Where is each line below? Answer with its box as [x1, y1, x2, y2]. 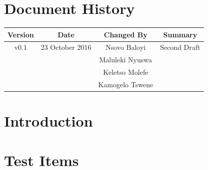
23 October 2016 [40, 42, 91, 52]
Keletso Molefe [103, 67, 148, 77]
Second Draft [160, 42, 200, 52]
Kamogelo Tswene [98, 79, 153, 89]
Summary [163, 29, 197, 39]
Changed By [103, 29, 147, 39]
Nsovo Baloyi [105, 42, 146, 52]
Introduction [4, 111, 93, 131]
